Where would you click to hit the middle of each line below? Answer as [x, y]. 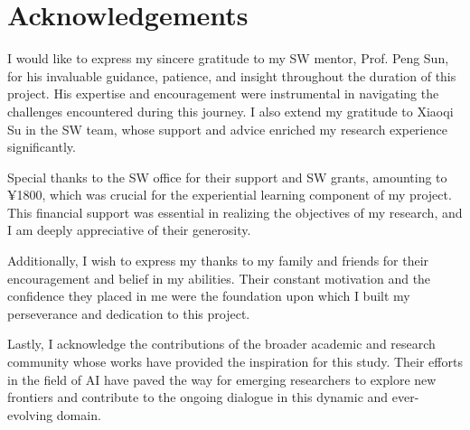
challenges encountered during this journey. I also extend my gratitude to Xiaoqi [230, 111]
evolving [30, 414]
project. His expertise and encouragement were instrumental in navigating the [223, 93]
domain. [79, 414]
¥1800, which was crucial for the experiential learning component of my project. [230, 195]
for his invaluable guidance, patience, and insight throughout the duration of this [232, 75]
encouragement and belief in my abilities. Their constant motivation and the [219, 278]
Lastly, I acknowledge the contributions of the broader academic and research [221, 344]
